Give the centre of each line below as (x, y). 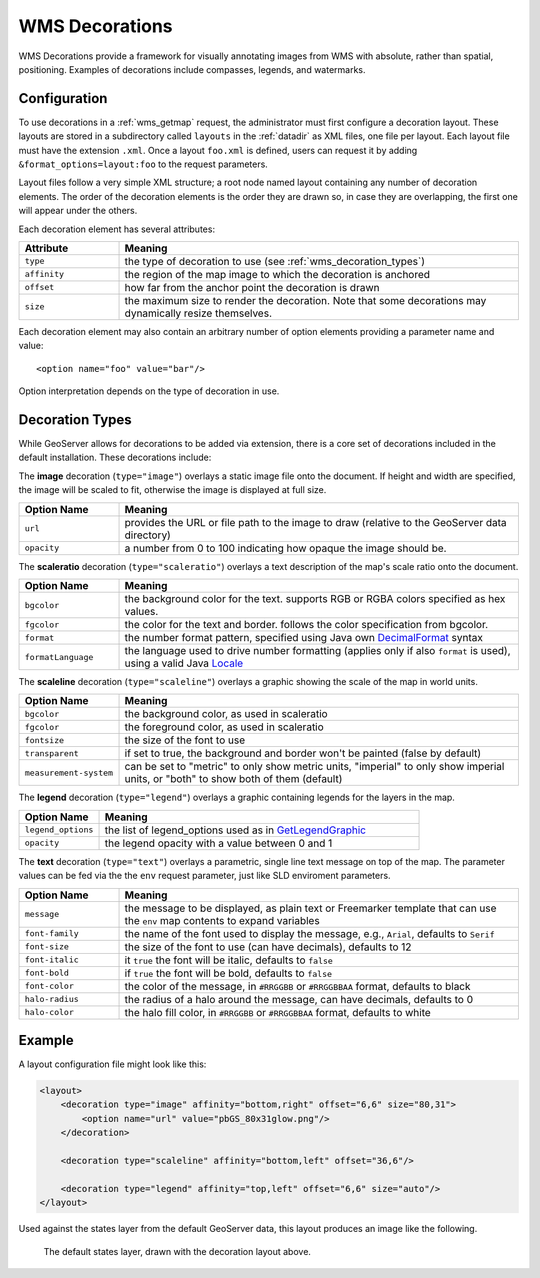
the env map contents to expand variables (222, 920)
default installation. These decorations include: (115, 457)
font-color (49, 986)
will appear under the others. (78, 211)
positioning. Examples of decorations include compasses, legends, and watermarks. (192, 69)
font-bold (47, 973)
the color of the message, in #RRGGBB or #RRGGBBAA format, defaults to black (297, 986)
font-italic (51, 960)
